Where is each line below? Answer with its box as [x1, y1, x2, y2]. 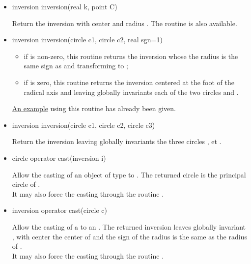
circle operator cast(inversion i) [12, 152, 106, 163]
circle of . [12, 179, 40, 189]
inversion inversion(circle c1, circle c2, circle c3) [12, 119, 155, 130]
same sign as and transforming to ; [24, 60, 128, 71]
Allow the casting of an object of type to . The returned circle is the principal [12, 169, 246, 179]
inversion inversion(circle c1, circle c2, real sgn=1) [12, 34, 163, 45]
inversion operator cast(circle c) [12, 205, 107, 215]
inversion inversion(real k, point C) [12, 1, 117, 11]
